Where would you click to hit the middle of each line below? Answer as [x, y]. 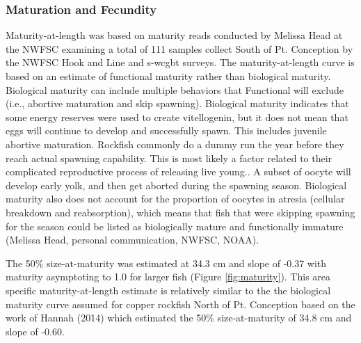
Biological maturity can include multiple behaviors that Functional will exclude [175, 89]
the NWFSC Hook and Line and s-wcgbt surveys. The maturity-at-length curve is [180, 62]
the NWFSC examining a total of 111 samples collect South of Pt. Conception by [179, 48]
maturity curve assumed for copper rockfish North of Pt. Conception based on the [180, 304]
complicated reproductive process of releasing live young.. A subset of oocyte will [178, 171]
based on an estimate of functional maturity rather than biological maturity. [168, 76]
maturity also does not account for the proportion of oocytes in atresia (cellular [175, 199]
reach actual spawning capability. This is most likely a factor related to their [169, 158]
